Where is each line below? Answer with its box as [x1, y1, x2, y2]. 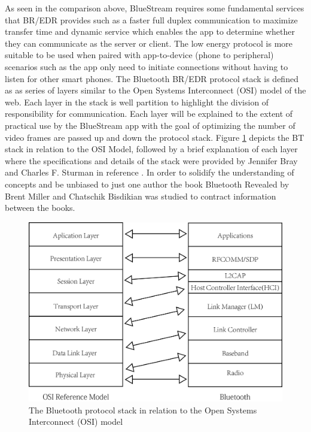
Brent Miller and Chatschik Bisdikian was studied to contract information [5, 189, 276, 202]
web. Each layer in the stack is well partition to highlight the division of [5, 95, 269, 108]
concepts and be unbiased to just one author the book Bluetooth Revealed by [5, 177, 289, 190]
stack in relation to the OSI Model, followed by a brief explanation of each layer [5, 143, 298, 155]
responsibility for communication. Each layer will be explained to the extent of [5, 107, 293, 120]
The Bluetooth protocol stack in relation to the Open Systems [29, 403, 257, 416]
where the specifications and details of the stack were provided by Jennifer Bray [5, 154, 298, 167]
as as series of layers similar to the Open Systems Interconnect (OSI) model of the [5, 84, 306, 96]
